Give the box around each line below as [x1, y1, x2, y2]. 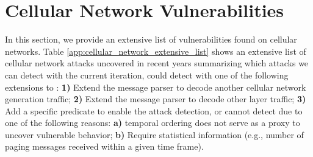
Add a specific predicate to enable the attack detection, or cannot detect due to [5, 104, 303, 117]
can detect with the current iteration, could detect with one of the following [5, 68, 289, 81]
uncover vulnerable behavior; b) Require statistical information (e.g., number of [5, 128, 304, 141]
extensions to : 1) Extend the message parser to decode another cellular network [5, 80, 306, 93]
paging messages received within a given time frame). [5, 140, 204, 153]
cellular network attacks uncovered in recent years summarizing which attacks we [5, 57, 309, 69]
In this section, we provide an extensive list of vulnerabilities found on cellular [5, 33, 297, 46]
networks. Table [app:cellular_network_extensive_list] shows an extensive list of [5, 44, 306, 57]
